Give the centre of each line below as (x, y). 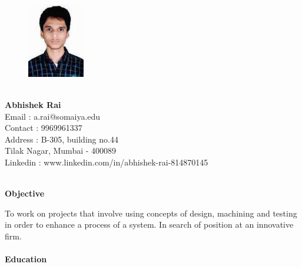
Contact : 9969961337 (44, 128)
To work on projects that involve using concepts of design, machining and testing (151, 213)
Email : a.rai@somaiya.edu (53, 116)
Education (26, 259)
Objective (25, 193)
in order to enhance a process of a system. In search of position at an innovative (149, 224)
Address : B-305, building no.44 (62, 139)
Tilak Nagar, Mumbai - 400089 (61, 151)
